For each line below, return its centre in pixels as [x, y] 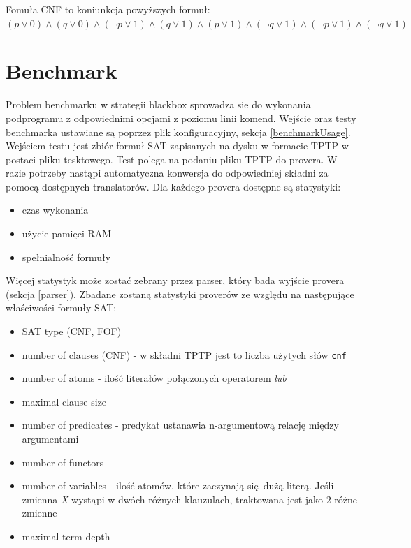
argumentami [50, 439]
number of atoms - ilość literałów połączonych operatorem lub [154, 378]
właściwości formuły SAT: [61, 308]
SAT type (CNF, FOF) [72, 331]
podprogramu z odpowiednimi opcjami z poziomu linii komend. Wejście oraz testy [181, 118]
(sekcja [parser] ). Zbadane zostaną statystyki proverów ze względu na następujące [180, 294]
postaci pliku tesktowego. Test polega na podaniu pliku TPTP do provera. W [172, 159]
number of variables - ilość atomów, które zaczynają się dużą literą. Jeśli [178, 486]
